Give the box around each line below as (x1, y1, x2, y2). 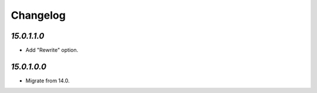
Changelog (11, 9, 66, 22)
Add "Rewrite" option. (25, 47, 79, 54)
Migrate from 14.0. (25, 77, 70, 84)
